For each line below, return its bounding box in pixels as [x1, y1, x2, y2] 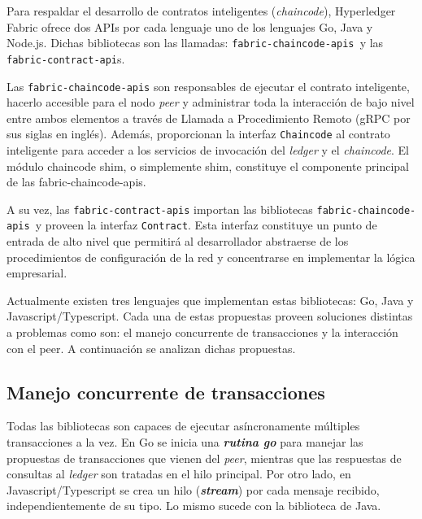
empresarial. [7, 264, 67, 281]
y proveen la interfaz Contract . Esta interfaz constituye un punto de [35, 216, 377, 233]
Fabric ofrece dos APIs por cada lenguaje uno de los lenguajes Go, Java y [7, 18, 373, 35]
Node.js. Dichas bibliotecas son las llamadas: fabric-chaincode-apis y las [7, 34, 384, 51]
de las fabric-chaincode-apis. [7, 173, 146, 190]
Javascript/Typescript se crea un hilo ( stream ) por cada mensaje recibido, [7, 481, 380, 498]
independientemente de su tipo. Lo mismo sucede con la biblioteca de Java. [7, 497, 381, 514]
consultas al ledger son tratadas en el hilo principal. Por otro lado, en [7, 465, 351, 482]
